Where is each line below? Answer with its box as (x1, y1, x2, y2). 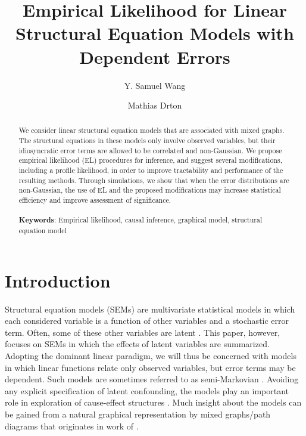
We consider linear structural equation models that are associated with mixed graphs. (18, 125, 285, 135)
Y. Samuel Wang (124, 79, 186, 91)
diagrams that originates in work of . (5, 419, 139, 432)
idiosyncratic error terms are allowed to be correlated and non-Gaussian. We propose (18, 145, 282, 155)
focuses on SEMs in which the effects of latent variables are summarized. (5, 338, 270, 350)
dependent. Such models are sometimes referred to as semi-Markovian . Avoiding (5, 373, 299, 385)
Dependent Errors (79, 44, 230, 69)
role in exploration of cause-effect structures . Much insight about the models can (5, 396, 302, 409)
